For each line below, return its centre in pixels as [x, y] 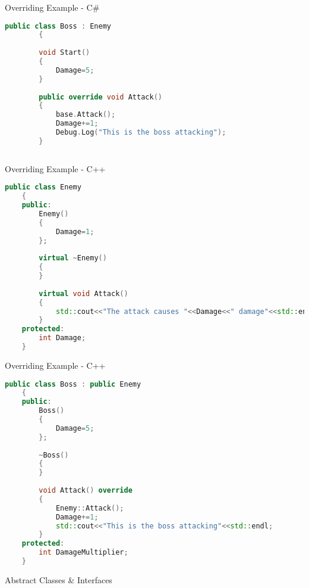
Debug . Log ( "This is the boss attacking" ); [141, 133]
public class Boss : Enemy [58, 26]
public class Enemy [43, 187]
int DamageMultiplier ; [83, 553]
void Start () [64, 53]
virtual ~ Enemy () [73, 258]
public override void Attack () [100, 97]
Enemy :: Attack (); [90, 508]
